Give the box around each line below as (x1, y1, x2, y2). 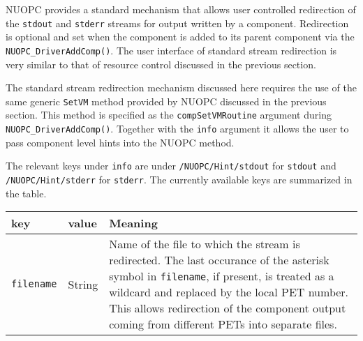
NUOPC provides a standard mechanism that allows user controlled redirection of (6, 2, 356, 16)
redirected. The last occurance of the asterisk (109, 252, 329, 268)
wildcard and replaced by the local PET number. (109, 284, 349, 301)
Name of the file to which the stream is (109, 236, 300, 252)
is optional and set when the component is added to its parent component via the (6, 29, 355, 44)
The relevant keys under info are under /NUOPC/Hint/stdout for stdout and (6, 158, 336, 173)
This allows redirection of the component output (109, 300, 346, 317)
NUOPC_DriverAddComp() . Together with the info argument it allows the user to (6, 121, 349, 135)
